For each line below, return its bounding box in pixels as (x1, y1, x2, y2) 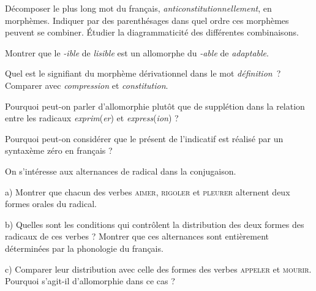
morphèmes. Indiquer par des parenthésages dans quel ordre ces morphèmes (5, 13, 289, 26)
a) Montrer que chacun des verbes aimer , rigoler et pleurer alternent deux (5, 185, 290, 198)
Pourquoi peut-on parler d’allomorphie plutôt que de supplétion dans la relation (5, 99, 305, 112)
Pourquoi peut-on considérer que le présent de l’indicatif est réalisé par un (5, 132, 284, 145)
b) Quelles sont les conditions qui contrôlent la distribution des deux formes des (5, 217, 304, 230)
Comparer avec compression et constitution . (5, 78, 168, 91)
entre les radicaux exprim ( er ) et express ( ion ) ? (5, 111, 179, 124)
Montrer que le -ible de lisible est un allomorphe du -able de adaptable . (5, 46, 269, 59)
